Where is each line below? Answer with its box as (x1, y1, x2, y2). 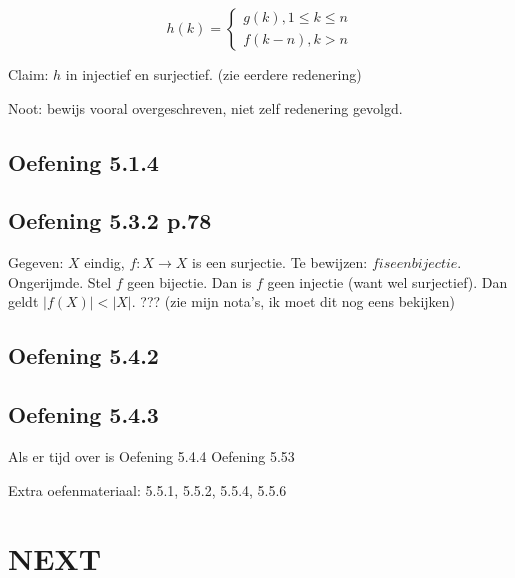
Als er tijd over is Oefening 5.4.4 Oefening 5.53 (8, 445, 295, 466)
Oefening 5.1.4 (8, 146, 159, 177)
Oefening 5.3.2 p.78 (8, 205, 212, 236)
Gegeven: (8, 252, 64, 273)
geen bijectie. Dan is (127, 271, 252, 292)
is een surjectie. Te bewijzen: (192, 252, 368, 273)
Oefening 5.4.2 (8, 340, 159, 371)
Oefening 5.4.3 (8, 399, 159, 430)
